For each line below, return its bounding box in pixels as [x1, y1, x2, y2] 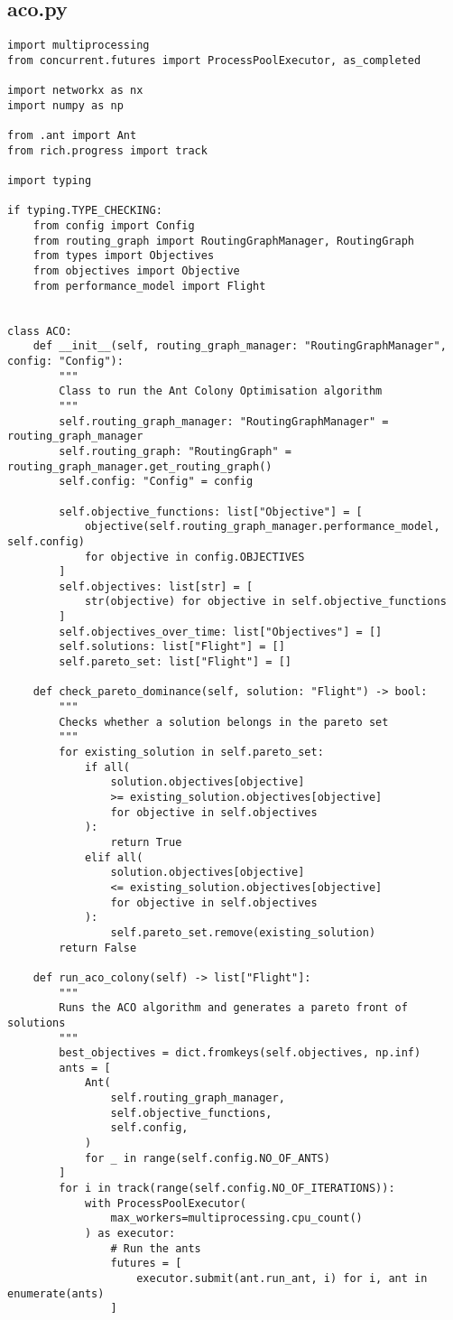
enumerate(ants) [7, 1287, 105, 1300]
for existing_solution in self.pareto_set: [59, 746, 324, 759]
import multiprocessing [7, 39, 150, 52]
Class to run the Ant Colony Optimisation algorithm [59, 385, 383, 398]
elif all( [84, 851, 143, 864]
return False [59, 941, 137, 954]
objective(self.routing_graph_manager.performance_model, [84, 520, 440, 534]
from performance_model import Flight [32, 279, 266, 293]
